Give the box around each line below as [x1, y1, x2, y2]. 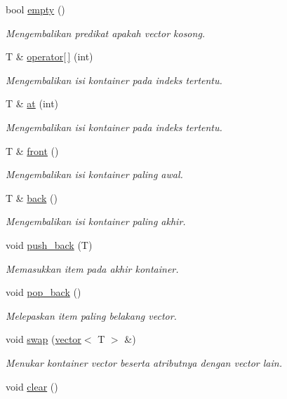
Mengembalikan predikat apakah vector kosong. [6, 25, 206, 40]
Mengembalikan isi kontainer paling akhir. [6, 214, 186, 229]
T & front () [6, 143, 59, 158]
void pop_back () [6, 285, 81, 299]
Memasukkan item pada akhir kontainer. [6, 261, 179, 276]
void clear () [6, 379, 58, 393]
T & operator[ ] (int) [6, 49, 93, 64]
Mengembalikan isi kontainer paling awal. [6, 167, 183, 182]
